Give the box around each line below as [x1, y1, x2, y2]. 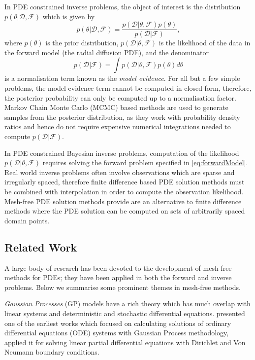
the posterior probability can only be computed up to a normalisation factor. [4, 92, 236, 103]
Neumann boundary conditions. [4, 347, 99, 357]
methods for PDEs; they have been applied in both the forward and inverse [4, 272, 232, 283]
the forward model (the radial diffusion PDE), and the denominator [4, 47, 209, 57]
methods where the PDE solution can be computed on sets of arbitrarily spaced [4, 206, 245, 216]
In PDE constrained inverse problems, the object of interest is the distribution [4, 1, 241, 11]
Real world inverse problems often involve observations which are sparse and [4, 167, 235, 177]
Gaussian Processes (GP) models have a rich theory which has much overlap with [4, 298, 251, 309]
